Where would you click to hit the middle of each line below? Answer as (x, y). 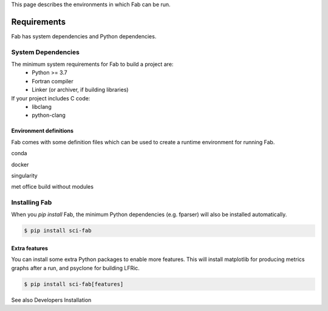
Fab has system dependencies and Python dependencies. (84, 36)
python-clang (49, 115)
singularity (24, 175)
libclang (42, 107)
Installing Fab (32, 203)
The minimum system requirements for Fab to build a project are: (92, 65)
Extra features (30, 248)
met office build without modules (53, 187)
